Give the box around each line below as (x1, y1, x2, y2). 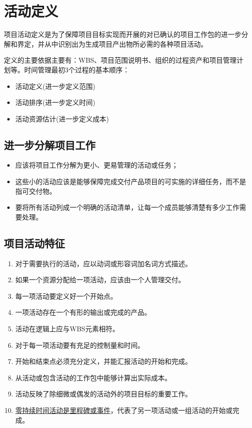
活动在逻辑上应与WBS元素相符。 (15, 324, 119, 334)
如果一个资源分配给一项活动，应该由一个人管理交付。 (15, 274, 185, 285)
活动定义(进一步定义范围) (15, 81, 95, 91)
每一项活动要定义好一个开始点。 (15, 291, 117, 301)
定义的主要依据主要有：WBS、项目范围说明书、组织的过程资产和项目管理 (4, 55, 237, 65)
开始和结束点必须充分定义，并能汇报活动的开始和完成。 (15, 356, 192, 366)
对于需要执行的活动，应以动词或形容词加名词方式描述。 (15, 258, 192, 268)
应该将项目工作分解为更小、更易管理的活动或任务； (15, 160, 178, 170)
